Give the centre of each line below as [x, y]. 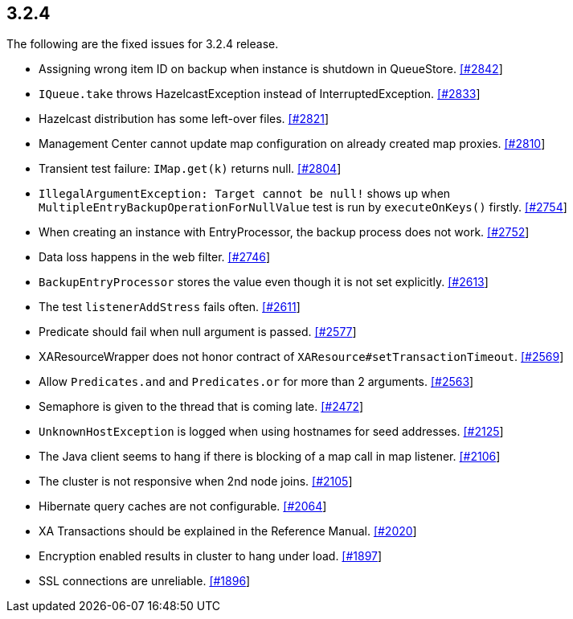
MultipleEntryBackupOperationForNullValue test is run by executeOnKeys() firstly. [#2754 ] [303, 207]
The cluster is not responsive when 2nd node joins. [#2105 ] [196, 482]
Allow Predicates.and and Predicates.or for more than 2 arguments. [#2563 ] [256, 382]
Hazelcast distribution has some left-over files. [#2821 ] [184, 119]
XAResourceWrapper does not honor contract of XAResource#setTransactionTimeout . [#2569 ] [301, 357]
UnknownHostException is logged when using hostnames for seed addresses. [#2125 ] [271, 432]
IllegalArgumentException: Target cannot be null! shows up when [245, 194]
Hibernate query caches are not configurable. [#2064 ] [183, 506]
